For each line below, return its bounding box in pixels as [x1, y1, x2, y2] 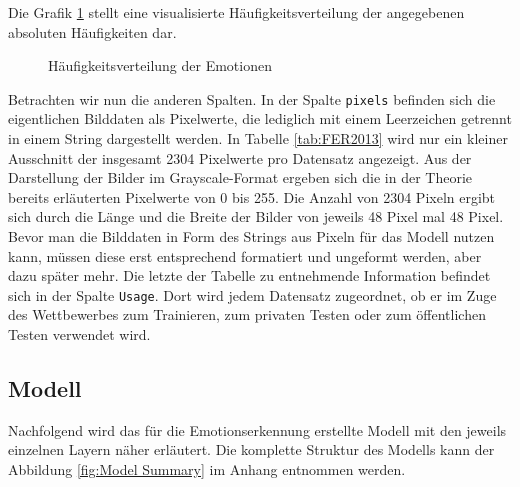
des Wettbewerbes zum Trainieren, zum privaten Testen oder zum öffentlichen [8, 304, 486, 325]
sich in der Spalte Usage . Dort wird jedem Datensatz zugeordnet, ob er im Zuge [8, 284, 497, 305]
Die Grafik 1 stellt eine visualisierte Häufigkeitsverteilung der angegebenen [8, 2, 465, 22]
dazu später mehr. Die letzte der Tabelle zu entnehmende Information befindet [8, 265, 491, 286]
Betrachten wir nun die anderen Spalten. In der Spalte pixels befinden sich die [8, 88, 496, 109]
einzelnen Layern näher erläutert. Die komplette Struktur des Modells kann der [8, 439, 495, 460]
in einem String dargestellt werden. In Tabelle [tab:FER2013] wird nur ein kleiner [8, 128, 508, 149]
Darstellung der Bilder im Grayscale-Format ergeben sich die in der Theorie [8, 167, 472, 188]
